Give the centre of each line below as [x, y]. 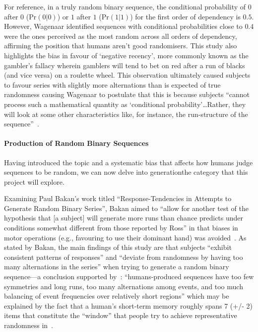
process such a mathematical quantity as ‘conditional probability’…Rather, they [125, 104]
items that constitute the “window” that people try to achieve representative [121, 315]
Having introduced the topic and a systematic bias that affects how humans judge [129, 162]
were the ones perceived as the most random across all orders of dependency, [121, 36]
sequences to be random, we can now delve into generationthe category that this [126, 172]
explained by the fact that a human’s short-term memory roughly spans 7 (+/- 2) [128, 305]
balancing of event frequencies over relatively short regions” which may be [117, 296]
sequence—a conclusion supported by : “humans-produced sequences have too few [129, 277]
